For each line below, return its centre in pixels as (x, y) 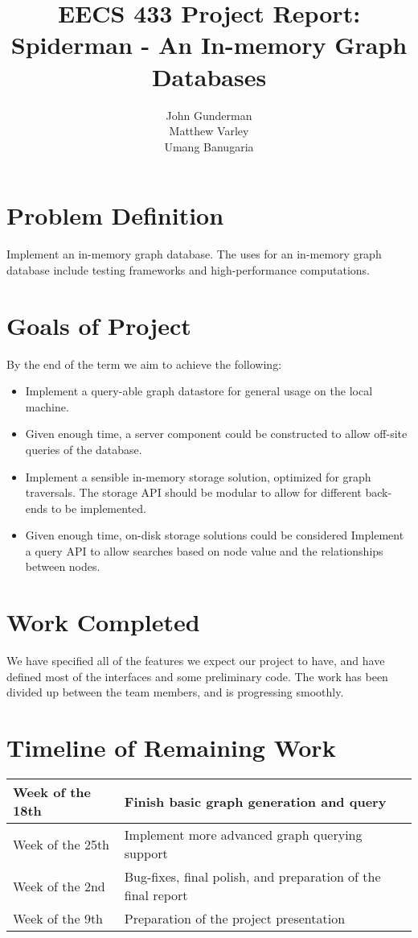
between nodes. (63, 566)
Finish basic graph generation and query (255, 801)
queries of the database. (84, 449)
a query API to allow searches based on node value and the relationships (204, 550)
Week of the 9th (58, 919)
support (146, 853)
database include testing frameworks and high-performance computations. (188, 269)
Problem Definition (115, 215)
